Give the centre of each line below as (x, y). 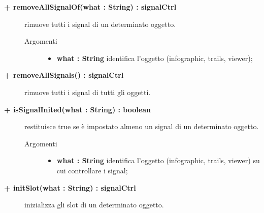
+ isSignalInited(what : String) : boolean (77, 109)
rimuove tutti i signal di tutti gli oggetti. (88, 92)
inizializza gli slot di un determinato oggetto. (94, 205)
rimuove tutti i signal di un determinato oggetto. (100, 24)
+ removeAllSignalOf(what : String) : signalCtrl (90, 7)
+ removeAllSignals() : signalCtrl (64, 75)
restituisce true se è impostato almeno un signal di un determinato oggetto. (142, 126)
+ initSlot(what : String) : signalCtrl (70, 187)
